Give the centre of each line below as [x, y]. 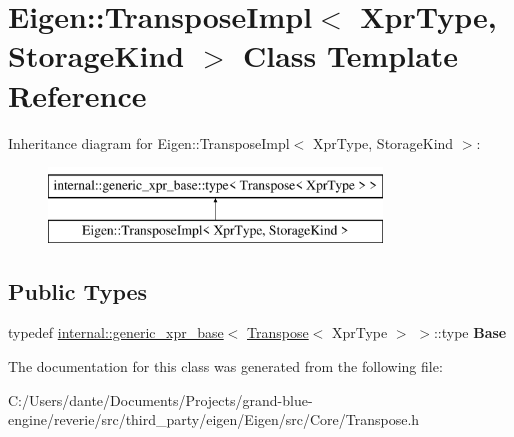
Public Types [78, 290]
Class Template [351, 55]
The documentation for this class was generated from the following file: [225, 366]
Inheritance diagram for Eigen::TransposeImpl [149, 142]
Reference [77, 94]
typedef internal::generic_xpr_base [116, 332]
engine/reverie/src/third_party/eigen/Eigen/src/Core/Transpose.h [214, 419]
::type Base [470, 332]
